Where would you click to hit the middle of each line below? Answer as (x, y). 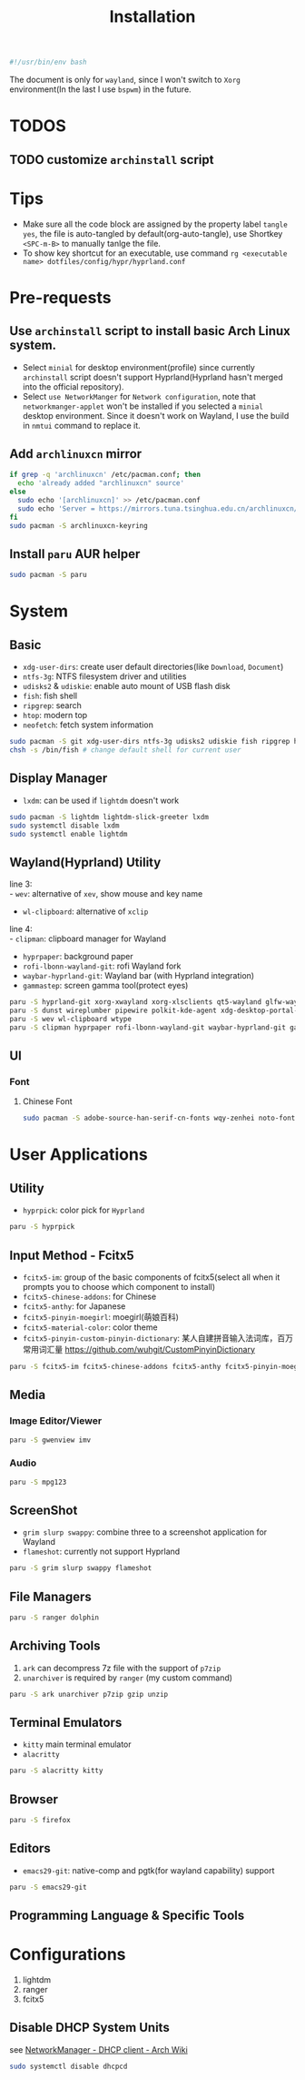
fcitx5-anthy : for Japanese (74, 1306)
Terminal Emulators (66, 1723)
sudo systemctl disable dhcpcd (69, 2066)
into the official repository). (73, 386)
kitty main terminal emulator (77, 1744)
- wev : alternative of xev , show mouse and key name (106, 894)
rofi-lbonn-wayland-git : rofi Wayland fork (102, 966)
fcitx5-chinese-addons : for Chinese (89, 1296)
